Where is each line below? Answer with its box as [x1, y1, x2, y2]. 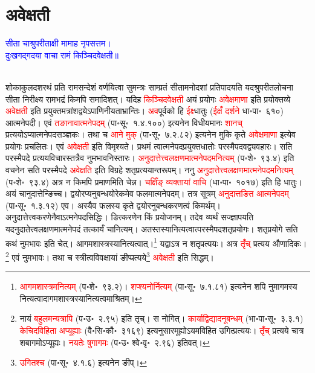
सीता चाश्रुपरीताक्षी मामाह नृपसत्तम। [5, 37, 111, 49]
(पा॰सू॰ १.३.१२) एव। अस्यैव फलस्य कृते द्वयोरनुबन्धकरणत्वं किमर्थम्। [5, 199, 221, 211]
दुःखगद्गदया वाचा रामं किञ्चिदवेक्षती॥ [5, 48, 119, 61]
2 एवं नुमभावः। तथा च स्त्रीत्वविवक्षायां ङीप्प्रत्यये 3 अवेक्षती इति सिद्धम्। [5, 249, 214, 263]
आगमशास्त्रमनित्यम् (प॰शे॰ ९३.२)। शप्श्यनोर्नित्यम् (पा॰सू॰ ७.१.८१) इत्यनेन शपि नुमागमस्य [19, 280, 297, 293]
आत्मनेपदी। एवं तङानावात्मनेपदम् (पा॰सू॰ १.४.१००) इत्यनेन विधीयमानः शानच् [5, 116, 242, 129]
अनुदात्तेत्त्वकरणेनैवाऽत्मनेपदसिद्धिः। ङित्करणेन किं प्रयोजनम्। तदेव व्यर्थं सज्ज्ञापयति [5, 211, 254, 223]
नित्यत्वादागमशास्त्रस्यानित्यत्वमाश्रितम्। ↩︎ [19, 292, 142, 304]
